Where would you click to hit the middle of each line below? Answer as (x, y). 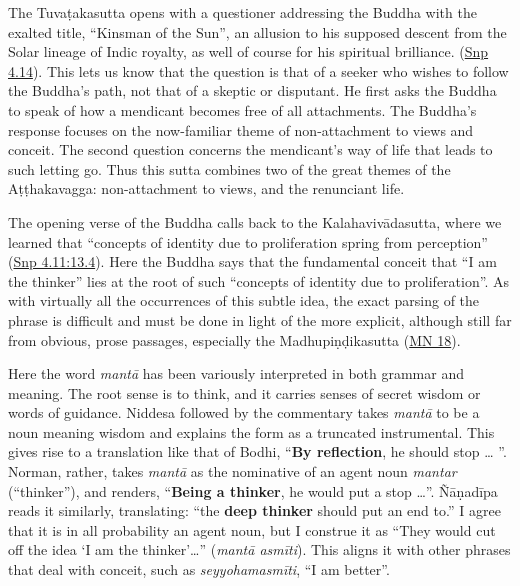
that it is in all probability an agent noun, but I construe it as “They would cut (252, 529)
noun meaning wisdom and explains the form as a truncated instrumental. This (251, 431)
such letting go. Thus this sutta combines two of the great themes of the (229, 168)
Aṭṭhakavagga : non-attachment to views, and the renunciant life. (206, 188)
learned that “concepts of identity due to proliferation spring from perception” (248, 241)
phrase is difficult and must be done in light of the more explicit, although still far (260, 319)
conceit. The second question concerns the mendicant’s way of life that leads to (250, 149)
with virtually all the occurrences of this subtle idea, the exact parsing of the (244, 300)
